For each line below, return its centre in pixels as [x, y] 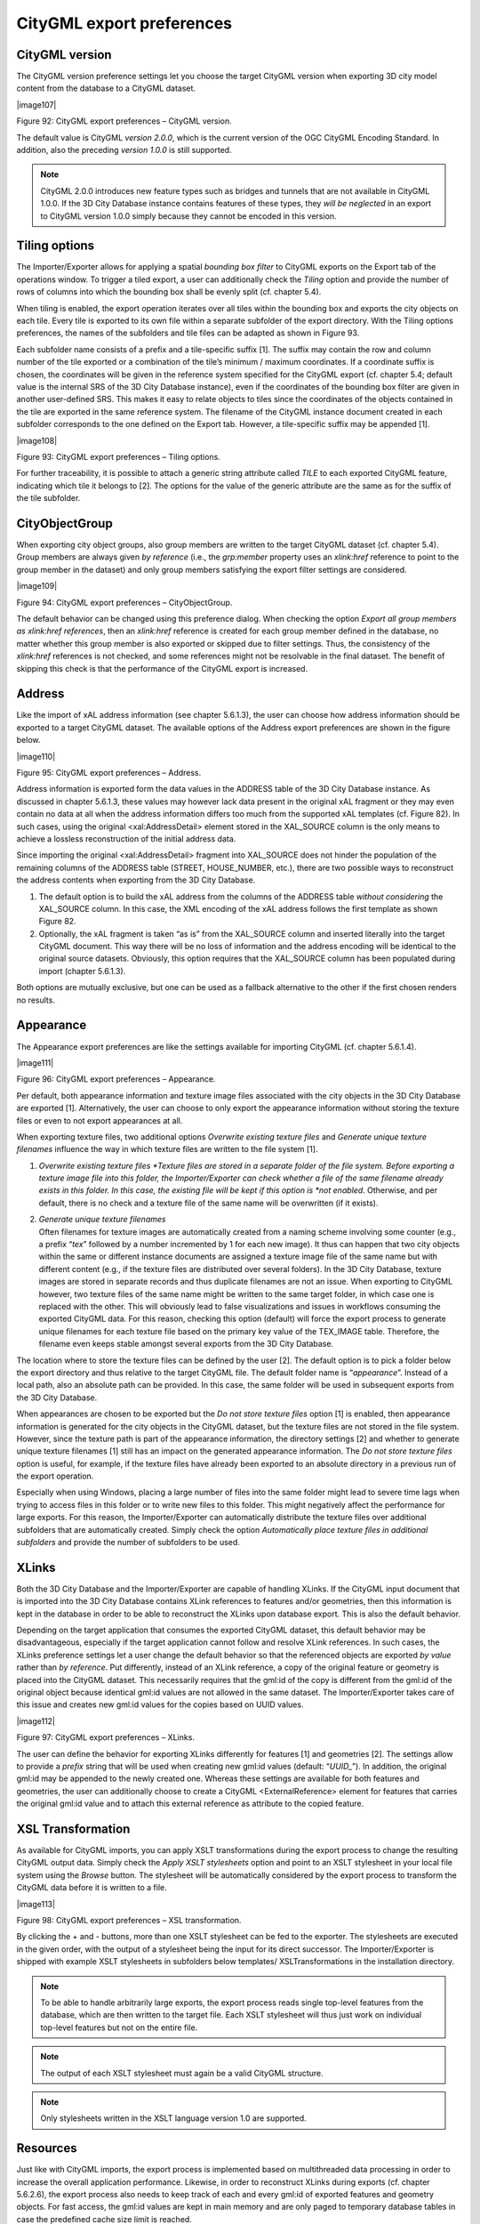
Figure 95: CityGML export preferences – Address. [109, 773]
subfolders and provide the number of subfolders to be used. [128, 1543]
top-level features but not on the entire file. [119, 2027]
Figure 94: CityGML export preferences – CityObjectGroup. [124, 602]
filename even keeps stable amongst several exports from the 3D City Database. [186, 1344]
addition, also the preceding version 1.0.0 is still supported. [124, 150]
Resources [47, 2148]
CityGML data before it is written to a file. [92, 1888]
